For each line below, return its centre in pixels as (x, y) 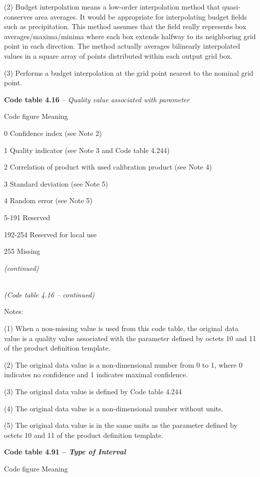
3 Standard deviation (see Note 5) (56, 183)
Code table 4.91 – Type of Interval (65, 452)
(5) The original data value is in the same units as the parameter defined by (121, 425)
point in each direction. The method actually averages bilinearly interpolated (122, 46)
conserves (18, 16)
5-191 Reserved (27, 217)
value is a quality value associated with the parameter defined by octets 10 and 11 (130, 338)
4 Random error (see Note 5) (48, 200)
